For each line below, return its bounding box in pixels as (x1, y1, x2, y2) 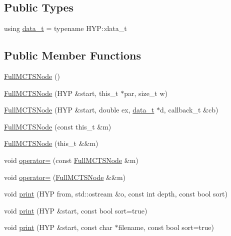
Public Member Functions (4, 47, 141, 63)
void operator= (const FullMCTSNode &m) (4, 154, 138, 165)
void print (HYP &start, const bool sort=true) (4, 205, 147, 215)
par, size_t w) (124, 87, 168, 98)
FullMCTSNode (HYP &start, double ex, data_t (4, 104, 154, 115)
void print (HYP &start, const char (4, 222, 112, 232)
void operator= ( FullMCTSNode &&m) (4, 171, 126, 182)
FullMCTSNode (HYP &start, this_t (4, 87, 118, 98)
